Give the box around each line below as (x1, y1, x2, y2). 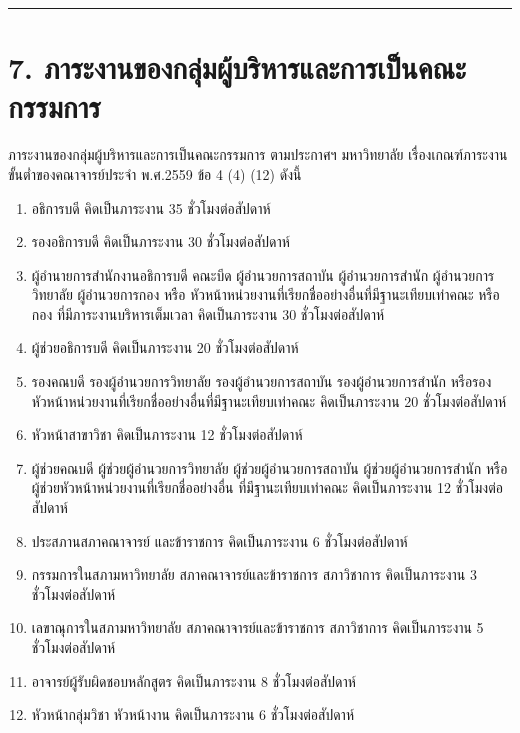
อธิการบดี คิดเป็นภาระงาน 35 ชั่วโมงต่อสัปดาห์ (31, 197, 271, 218)
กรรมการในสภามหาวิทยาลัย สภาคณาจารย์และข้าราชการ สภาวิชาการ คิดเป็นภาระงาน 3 (31, 564, 477, 585)
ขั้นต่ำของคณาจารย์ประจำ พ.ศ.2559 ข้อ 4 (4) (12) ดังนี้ (8, 163, 302, 184)
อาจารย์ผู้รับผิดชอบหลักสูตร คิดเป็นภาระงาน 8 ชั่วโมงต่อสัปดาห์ (31, 670, 356, 691)
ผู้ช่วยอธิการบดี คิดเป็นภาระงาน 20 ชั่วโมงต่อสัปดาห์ (31, 337, 299, 358)
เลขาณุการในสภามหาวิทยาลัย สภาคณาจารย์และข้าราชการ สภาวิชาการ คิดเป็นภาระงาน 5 (31, 617, 484, 638)
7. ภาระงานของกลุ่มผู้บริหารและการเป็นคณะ (8, 47, 467, 88)
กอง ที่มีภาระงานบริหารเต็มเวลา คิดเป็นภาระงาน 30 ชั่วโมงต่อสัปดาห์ (31, 303, 385, 324)
